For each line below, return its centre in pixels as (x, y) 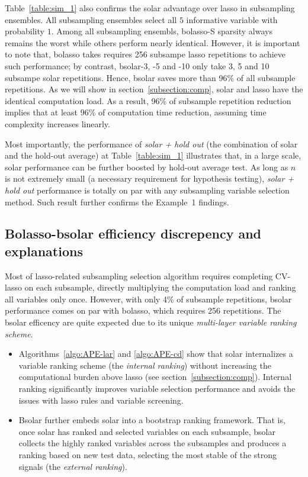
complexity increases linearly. (57, 123)
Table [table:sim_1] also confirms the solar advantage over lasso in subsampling (150, 8)
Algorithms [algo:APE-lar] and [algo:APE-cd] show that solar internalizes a (156, 354)
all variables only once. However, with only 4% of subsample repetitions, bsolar (148, 299)
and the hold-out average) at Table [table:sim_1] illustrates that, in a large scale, (153, 155)
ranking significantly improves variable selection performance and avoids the (157, 389)
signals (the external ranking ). (73, 466)
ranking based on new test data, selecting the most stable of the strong (148, 455)
